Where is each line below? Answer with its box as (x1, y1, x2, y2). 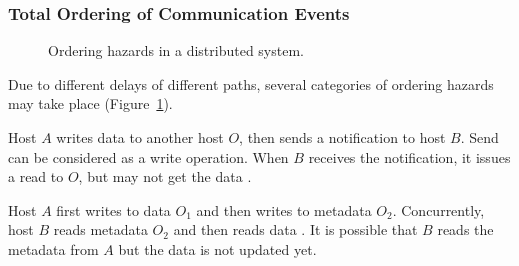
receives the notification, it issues (308, 146, 511, 167)
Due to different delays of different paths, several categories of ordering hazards (8, 73, 494, 94)
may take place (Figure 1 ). (8, 93, 173, 114)
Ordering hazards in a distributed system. (48, 40, 304, 61)
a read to (8, 166, 64, 187)
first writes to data (56, 199, 171, 220)
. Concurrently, (392, 199, 485, 220)
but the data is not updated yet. (118, 238, 317, 259)
